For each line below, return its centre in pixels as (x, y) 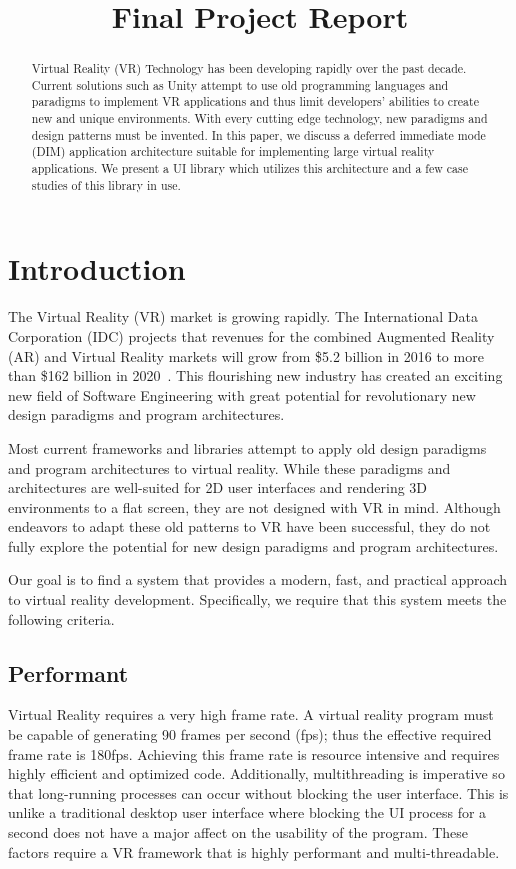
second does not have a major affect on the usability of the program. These (238, 832)
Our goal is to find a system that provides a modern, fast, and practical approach (258, 579)
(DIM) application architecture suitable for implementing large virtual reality (233, 151)
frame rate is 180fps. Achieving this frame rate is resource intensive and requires (254, 753)
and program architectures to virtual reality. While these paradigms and (229, 467)
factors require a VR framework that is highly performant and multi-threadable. (254, 851)
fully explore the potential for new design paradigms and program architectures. (253, 545)
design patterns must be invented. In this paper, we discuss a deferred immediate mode (258, 134)
